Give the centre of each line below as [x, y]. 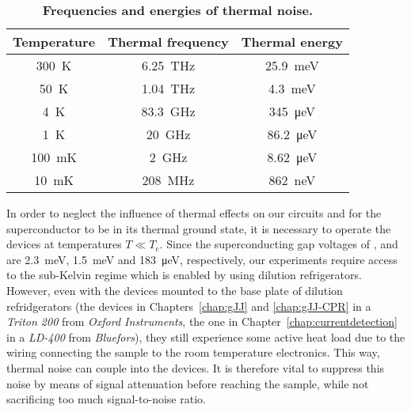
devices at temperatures [64, 244]
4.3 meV [292, 88]
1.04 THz [168, 88]
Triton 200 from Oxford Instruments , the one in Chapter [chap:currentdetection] [202, 321]
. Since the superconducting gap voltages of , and [279, 244]
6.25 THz [168, 65]
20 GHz [168, 134]
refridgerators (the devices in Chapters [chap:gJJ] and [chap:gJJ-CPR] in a [189, 306]
